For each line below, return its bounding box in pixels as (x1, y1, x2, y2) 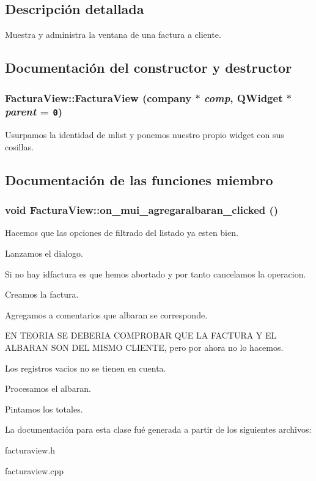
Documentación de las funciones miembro (5, 170, 273, 189)
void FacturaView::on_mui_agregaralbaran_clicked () (5, 202, 279, 218)
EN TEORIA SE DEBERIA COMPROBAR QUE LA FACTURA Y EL (5, 329, 277, 342)
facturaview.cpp (5, 464, 64, 477)
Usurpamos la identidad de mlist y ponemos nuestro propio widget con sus (5, 128, 284, 141)
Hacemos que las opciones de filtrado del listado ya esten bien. (5, 226, 238, 239)
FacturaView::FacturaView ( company (5, 90, 192, 105)
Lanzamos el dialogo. (5, 247, 83, 260)
